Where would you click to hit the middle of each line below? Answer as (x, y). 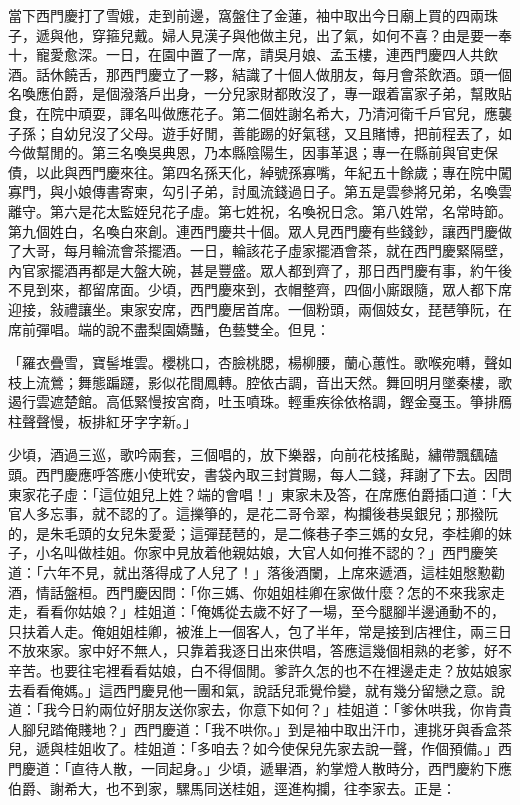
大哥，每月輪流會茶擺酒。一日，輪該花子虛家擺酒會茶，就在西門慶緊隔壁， (266, 250)
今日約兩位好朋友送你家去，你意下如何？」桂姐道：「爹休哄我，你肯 (277, 709)
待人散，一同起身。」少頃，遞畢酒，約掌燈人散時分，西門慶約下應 (298, 767)
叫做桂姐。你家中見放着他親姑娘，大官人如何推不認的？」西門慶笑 (280, 552)
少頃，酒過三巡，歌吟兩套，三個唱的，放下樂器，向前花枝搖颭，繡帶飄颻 (246, 454)
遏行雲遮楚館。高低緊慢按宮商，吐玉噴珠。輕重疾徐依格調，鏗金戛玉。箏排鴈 (260, 401)
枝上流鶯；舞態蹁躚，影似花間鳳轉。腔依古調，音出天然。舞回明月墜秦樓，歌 (260, 381)
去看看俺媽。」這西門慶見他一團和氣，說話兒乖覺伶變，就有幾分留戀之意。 (249, 689)
